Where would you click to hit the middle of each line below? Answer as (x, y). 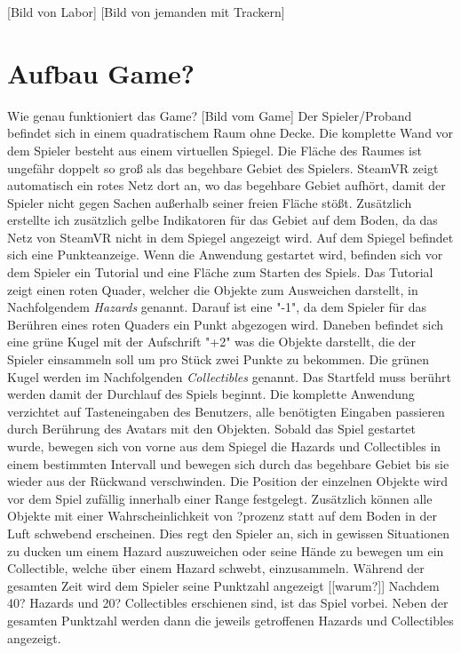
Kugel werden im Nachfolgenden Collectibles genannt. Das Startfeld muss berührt (229, 376)
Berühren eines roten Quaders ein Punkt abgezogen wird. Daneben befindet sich (226, 324)
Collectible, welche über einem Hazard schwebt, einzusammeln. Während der (216, 568)
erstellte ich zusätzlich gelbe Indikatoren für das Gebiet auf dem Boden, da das (223, 220)
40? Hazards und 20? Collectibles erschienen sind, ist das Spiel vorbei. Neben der (228, 603)
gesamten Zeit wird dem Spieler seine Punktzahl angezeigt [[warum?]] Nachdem (223, 585)
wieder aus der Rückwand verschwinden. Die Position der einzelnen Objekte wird (228, 481)
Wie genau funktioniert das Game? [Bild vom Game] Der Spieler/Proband (210, 115)
